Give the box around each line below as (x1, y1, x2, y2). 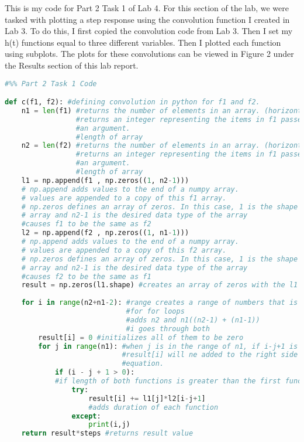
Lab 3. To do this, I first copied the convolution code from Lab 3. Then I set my (5, 25, 293, 37)
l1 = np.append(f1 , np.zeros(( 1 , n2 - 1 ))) (21, 176, 189, 185)
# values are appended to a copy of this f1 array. (21, 193, 227, 202)
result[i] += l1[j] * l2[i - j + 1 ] (88, 394, 206, 403)
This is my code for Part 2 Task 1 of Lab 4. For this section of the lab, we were (5, 2, 289, 13)
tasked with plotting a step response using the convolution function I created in (5, 13, 290, 25)
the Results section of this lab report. (5, 59, 139, 71)
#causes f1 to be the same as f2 (21, 220, 151, 229)
